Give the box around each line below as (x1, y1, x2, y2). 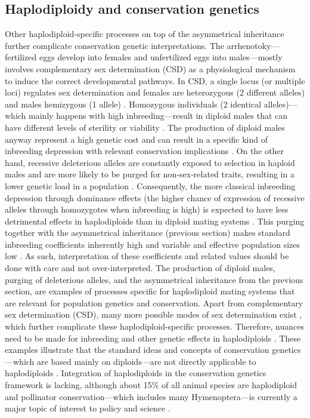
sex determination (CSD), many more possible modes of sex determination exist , (5, 308, 302, 321)
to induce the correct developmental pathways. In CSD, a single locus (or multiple (5, 74, 305, 87)
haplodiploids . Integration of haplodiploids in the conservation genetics (5, 367, 266, 379)
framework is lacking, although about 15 (5, 379, 152, 391)
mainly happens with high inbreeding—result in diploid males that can (29, 109, 288, 122)
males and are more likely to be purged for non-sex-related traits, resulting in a (5, 168, 294, 180)
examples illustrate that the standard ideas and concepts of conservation (5, 343, 269, 356)
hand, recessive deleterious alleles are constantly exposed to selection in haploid (5, 156, 295, 168)
